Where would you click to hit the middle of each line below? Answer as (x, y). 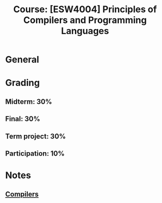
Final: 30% (23, 119)
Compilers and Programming (85, 20)
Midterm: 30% (29, 101)
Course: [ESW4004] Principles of (85, 9)
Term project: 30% (36, 136)
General (22, 60)
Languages (85, 31)
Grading (23, 83)
